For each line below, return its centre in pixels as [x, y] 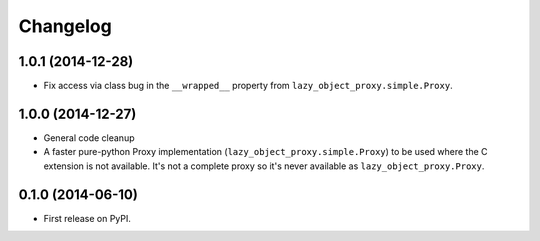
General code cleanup [89, 137]
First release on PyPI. [87, 218]
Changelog [65, 26]
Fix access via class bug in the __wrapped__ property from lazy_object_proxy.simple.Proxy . [248, 86]
